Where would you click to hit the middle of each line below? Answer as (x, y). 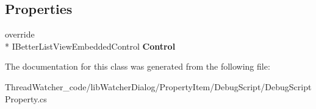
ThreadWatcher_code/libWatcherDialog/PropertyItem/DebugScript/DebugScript (158, 86)
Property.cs (26, 98)
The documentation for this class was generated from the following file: (138, 66)
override (20, 34)
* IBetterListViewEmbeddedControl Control (90, 46)
